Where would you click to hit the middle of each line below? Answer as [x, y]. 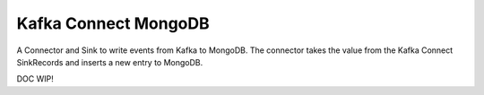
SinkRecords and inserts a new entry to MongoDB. [110, 62]
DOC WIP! [35, 79]
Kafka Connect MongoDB [113, 23]
